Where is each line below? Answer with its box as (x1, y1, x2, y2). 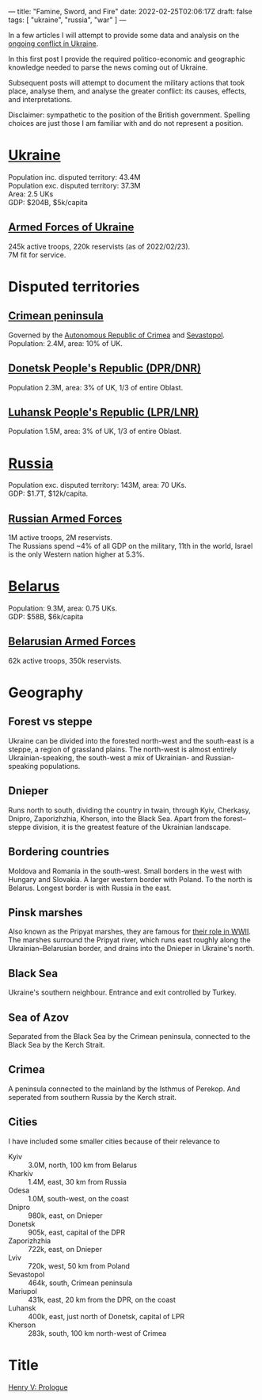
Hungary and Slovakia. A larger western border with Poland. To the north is (8, 874, 253, 884)
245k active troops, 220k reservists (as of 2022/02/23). (8, 242, 191, 251)
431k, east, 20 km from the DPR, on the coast (28, 1295, 177, 1304)
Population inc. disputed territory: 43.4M (8, 172, 141, 181)
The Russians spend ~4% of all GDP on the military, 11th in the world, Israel (8, 542, 253, 551)
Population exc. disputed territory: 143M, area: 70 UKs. (8, 481, 188, 490)
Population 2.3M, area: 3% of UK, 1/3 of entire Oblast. (8, 382, 184, 392)
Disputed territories (8, 277, 140, 295)
